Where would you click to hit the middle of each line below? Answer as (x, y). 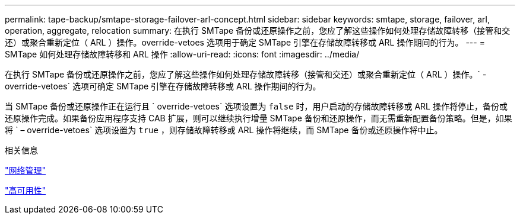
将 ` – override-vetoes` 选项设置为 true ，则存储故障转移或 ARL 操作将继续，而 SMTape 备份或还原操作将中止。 (224, 130)
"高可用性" (26, 190)
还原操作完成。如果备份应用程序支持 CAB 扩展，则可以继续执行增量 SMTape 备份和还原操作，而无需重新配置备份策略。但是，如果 (259, 118)
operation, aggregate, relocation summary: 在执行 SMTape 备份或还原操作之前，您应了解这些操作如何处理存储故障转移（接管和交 (258, 30)
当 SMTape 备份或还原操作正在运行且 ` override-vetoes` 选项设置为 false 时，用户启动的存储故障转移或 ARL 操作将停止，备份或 (256, 106)
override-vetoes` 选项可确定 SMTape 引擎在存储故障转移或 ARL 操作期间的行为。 (163, 86)
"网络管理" (26, 170)
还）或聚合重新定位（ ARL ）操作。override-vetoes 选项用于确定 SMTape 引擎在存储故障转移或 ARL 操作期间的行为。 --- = (245, 42)
